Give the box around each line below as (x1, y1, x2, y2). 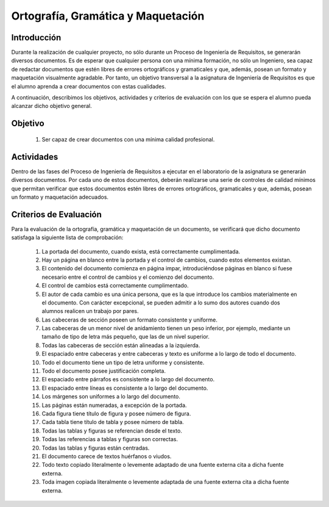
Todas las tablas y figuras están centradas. (41, 444, 150, 451)
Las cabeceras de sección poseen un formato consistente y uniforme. (41, 316, 218, 323)
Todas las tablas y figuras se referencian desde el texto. (41, 427, 182, 434)
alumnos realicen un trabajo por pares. (41, 307, 139, 315)
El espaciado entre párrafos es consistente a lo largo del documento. (41, 376, 215, 383)
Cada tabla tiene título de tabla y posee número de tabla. (41, 419, 184, 426)
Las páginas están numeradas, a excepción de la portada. (41, 401, 187, 409)
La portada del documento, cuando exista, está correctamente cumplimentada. (41, 248, 241, 255)
